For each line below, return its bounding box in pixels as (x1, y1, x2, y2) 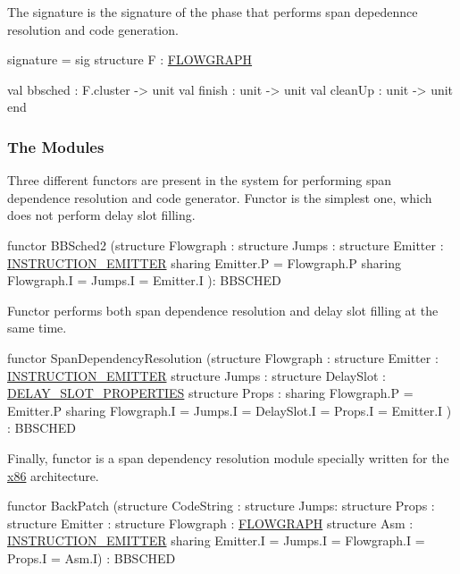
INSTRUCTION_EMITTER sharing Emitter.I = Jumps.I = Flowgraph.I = (7, 531, 425, 550)
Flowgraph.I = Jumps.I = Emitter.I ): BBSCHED (7, 271, 281, 290)
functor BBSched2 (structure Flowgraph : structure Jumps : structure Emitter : (7, 235, 444, 254)
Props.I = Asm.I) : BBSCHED (7, 548, 176, 567)
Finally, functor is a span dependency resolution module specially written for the (7, 448, 449, 467)
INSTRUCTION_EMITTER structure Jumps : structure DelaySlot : (7, 366, 386, 384)
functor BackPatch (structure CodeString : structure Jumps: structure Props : (7, 496, 435, 515)
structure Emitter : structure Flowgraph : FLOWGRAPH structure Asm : (7, 513, 414, 532)
